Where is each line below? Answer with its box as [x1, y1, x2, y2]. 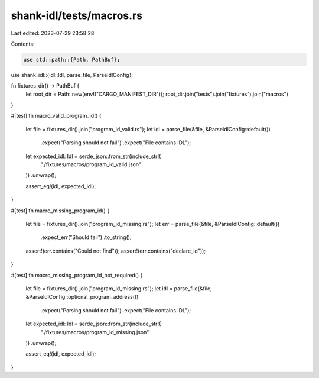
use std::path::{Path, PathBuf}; [23, 56, 121, 63]
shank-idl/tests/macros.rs [11, 9, 143, 22]
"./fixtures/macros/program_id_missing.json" [40, 328, 149, 335]
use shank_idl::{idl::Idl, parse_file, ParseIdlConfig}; [11, 71, 134, 78]
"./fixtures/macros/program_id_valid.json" [40, 161, 142, 168]
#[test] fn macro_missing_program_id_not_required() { [11, 272, 143, 279]
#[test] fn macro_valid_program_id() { [11, 112, 102, 119]
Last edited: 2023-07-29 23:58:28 [11, 30, 95, 37]
